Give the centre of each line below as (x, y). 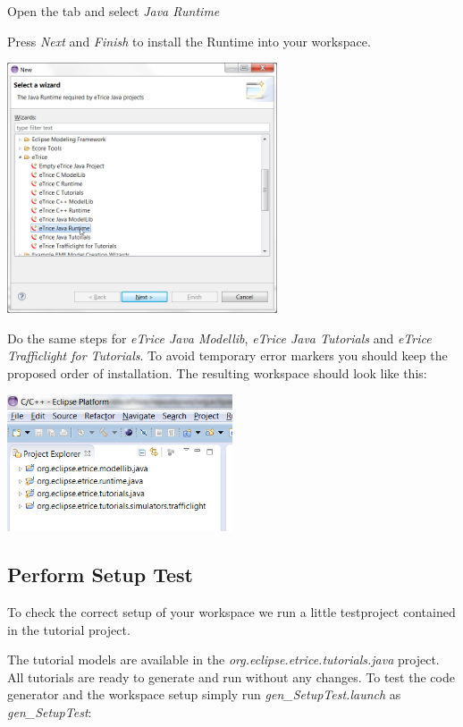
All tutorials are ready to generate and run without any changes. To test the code (231, 676)
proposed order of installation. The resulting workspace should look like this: (217, 372)
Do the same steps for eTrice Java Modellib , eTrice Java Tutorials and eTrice (219, 338)
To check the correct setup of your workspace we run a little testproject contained (231, 611)
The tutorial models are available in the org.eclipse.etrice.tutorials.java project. (223, 659)
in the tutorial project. (69, 629)
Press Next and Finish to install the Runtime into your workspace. (189, 41)
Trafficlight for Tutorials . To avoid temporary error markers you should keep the (227, 355)
